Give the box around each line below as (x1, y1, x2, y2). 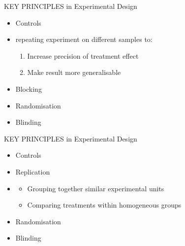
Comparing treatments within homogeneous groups (27, 200, 182, 210)
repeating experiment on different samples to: (15, 34, 153, 44)
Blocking (15, 83, 42, 94)
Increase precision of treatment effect (27, 50, 139, 61)
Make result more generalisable (27, 67, 121, 77)
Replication (15, 166, 50, 176)
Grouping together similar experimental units (27, 183, 164, 193)
